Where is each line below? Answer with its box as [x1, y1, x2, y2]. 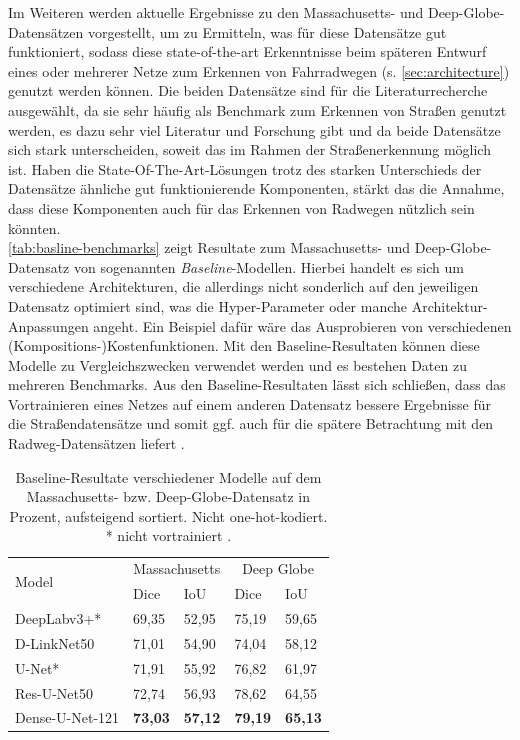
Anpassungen [8, 315, 89, 336]
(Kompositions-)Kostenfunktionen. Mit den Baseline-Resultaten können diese [8, 335, 480, 356]
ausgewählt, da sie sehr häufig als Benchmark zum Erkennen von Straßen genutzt [8, 99, 507, 120]
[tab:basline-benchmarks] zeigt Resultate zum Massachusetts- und [8, 237, 411, 258]
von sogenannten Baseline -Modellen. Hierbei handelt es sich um [73, 256, 464, 277]
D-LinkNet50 [15, 632, 95, 653]
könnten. [8, 217, 61, 238]
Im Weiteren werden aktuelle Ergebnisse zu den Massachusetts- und [8, 2, 424, 22]
